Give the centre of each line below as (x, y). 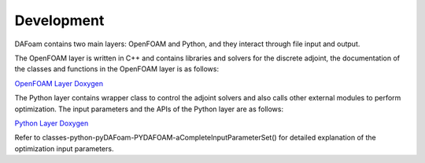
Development (59, 20)
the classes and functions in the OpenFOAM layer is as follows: (117, 69)
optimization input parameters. (64, 148)
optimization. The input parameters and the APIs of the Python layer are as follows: (149, 109)
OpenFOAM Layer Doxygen (59, 83)
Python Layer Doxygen (52, 123)
